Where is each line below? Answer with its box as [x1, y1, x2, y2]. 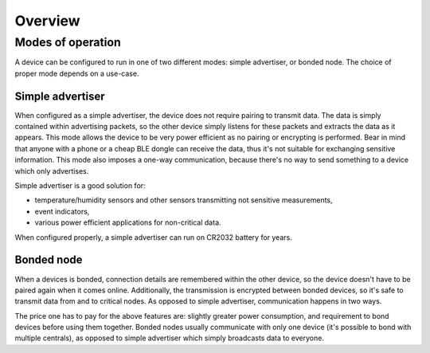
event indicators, [34, 206, 90, 216]
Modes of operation [14, 35, 121, 49]
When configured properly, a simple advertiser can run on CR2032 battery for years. [14, 232, 292, 242]
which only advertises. [14, 166, 89, 175]
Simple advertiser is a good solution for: [14, 181, 147, 190]
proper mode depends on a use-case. [14, 69, 139, 78]
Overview [14, 12, 80, 29]
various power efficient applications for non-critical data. [34, 218, 222, 227]
